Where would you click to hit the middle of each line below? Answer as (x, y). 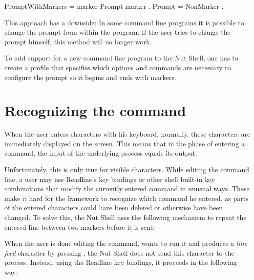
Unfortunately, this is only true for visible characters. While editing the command (127, 170)
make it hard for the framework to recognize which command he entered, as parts (127, 198)
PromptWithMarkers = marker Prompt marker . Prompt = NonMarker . (114, 6)
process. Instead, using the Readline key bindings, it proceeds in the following (121, 262)
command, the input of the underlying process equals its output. (101, 153)
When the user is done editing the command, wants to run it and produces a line (126, 243)
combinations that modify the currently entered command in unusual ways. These (127, 189)
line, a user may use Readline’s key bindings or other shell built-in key (110, 179)
